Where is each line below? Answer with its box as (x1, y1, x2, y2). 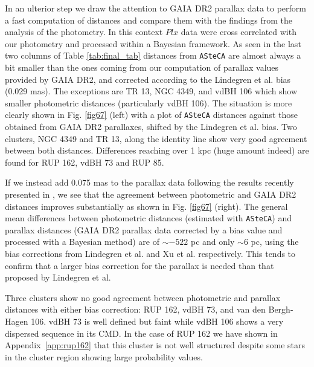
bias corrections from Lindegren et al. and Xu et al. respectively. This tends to (5, 247, 296, 260)
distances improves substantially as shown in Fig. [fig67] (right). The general (5, 200, 288, 212)
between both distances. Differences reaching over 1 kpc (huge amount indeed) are (5, 144, 309, 157)
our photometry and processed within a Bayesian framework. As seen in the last (5, 37, 301, 50)
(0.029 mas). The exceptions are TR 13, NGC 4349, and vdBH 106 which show (5, 85, 298, 97)
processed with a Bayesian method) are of (5, 235, 159, 248)
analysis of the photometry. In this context (5, 25, 163, 38)
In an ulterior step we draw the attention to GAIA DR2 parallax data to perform (5, 2, 306, 14)
